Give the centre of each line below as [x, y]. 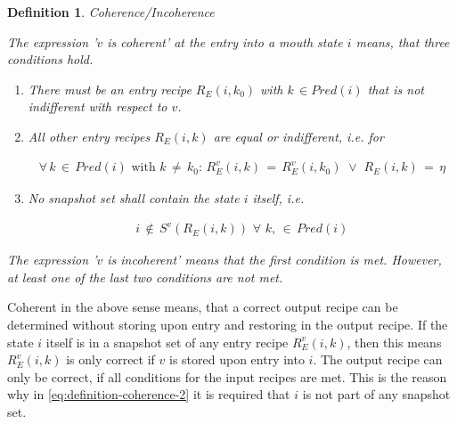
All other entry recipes [89, 136]
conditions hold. [50, 59]
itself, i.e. [278, 198]
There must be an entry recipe [110, 89]
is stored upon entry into [237, 359]
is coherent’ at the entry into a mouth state [225, 41]
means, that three [403, 41]
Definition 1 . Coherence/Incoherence [111, 12]
